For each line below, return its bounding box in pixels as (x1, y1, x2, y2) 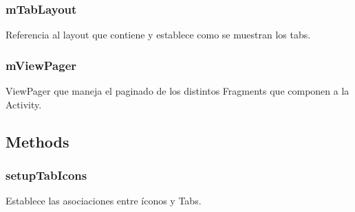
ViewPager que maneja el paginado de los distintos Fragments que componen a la (6, 84, 349, 98)
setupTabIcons (6, 166, 87, 183)
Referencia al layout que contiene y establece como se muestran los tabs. (6, 27, 311, 42)
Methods (6, 130, 69, 152)
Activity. (6, 97, 42, 111)
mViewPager (6, 56, 77, 73)
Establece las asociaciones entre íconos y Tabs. (6, 193, 202, 208)
